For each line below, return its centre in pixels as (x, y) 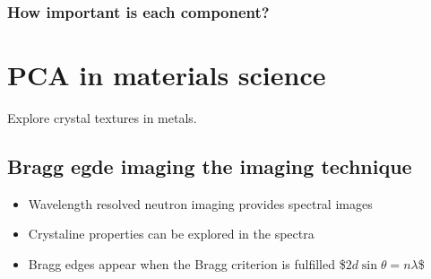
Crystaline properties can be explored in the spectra (171, 234)
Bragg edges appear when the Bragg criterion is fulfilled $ (187, 263)
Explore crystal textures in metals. (102, 117)
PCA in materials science (167, 75)
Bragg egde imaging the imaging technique (210, 166)
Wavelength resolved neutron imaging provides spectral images (200, 203)
